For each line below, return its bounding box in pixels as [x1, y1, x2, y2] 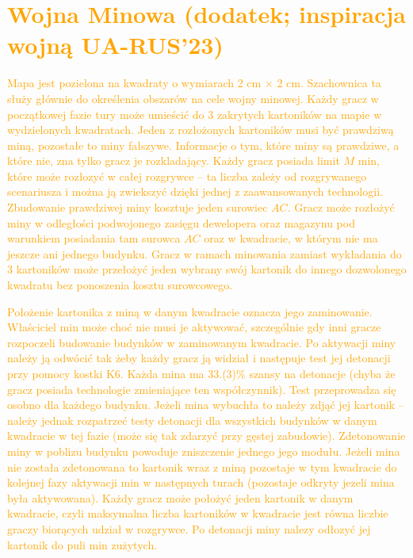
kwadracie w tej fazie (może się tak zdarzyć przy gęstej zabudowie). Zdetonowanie [7, 427, 406, 444]
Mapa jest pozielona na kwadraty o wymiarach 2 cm [7, 75, 262, 91]
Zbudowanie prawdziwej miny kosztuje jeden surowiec [7, 199, 268, 216]
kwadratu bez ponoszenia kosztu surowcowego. [7, 277, 233, 293]
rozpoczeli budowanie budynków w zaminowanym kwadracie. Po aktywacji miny [7, 334, 396, 350]
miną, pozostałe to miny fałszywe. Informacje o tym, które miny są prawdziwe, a [7, 136, 400, 153]
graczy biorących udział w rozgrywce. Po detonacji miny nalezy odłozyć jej [7, 520, 371, 537]
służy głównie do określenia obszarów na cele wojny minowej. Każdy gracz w [7, 90, 379, 106]
